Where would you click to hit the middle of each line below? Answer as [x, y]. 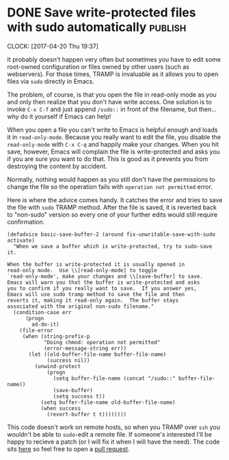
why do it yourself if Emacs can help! [59, 116]
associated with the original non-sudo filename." [81, 306]
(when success [60, 408]
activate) [21, 240]
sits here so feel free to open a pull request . [68, 449]
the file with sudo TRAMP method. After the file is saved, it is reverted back [112, 207]
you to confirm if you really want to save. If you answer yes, [102, 288]
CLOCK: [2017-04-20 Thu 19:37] [53, 46]
